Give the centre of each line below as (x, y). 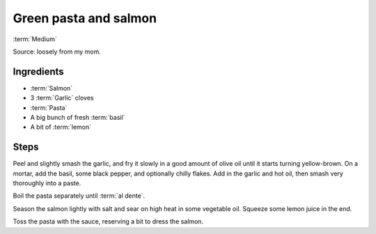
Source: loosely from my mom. (57, 52)
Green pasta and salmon (85, 18)
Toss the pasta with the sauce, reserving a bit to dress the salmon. (108, 221)
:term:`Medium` (35, 39)
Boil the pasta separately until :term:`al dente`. (79, 196)
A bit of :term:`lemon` (61, 127)
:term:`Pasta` (49, 107)
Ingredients (38, 71)
